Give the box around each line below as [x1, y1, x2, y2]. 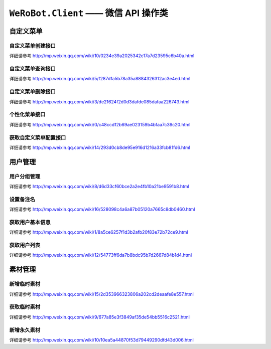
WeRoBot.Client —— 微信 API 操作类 [9, 8, 168, 19]
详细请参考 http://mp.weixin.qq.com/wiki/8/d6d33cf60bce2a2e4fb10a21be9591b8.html [9, 184, 189, 190]
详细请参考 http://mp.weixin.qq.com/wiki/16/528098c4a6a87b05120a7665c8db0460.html [9, 206, 195, 213]
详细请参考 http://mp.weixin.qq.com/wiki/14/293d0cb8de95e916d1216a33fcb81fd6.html [9, 144, 191, 150]
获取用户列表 [9, 242, 41, 249]
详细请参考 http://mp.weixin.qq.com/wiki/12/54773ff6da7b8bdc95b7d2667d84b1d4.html [9, 252, 192, 258]
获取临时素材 [9, 303, 41, 310]
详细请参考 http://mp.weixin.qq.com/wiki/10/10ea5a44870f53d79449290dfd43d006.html [9, 336, 194, 343]
